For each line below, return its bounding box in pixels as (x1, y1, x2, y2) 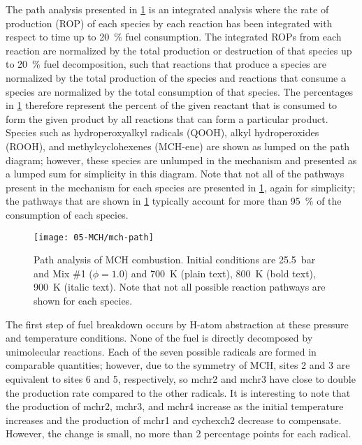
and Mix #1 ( (34, 265, 93, 280)
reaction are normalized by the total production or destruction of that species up (6, 43, 352, 57)
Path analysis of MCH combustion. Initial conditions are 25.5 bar (34, 252, 316, 267)
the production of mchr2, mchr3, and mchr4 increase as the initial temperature (6, 399, 344, 414)
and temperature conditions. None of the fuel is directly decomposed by (6, 330, 313, 345)
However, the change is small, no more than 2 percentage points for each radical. (6, 426, 352, 441)
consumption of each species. (6, 207, 129, 221)
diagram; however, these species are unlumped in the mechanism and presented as (6, 152, 357, 167)
